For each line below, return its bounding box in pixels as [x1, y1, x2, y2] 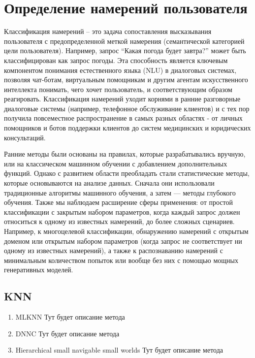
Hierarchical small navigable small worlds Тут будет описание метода [15, 345, 223, 355]
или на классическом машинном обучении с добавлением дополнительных [4, 158, 227, 168]
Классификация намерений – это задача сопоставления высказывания [4, 26, 212, 36]
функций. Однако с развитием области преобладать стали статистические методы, [4, 168, 250, 178]
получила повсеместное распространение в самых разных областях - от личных [4, 113, 243, 123]
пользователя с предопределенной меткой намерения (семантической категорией [4, 35, 245, 46]
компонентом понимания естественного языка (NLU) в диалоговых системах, [4, 65, 237, 75]
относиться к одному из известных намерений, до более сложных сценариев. [4, 216, 235, 227]
